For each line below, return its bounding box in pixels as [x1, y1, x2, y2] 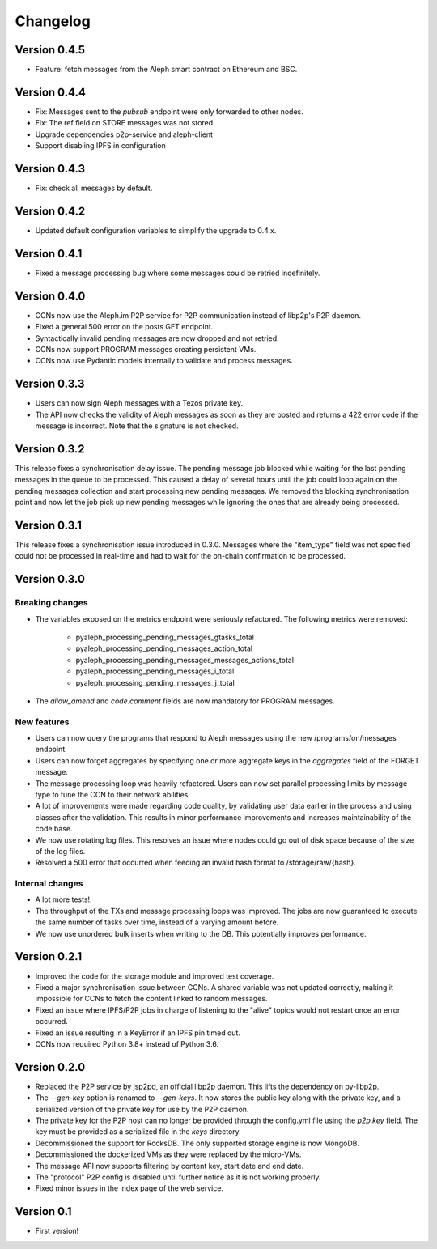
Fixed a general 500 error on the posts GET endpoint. [35, 322, 214, 332]
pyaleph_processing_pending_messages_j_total [75, 678, 235, 687]
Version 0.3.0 [15, 572, 85, 586]
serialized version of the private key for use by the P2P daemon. [35, 1104, 249, 1114]
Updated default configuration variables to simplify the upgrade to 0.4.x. [35, 225, 277, 235]
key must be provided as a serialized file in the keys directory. [35, 1127, 242, 1136]
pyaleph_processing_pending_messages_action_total [75, 644, 253, 653]
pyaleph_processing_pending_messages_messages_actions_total [75, 655, 295, 665]
